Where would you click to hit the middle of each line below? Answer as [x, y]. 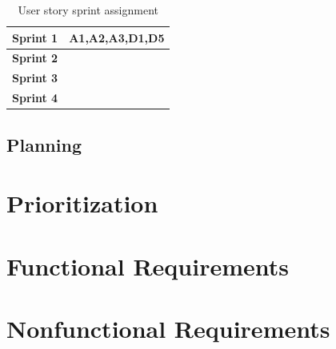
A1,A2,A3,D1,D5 [117, 37]
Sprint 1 [35, 37]
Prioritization [82, 203]
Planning [44, 144]
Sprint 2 [35, 58]
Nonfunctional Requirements [168, 328]
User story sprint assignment [88, 10]
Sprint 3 [35, 78]
